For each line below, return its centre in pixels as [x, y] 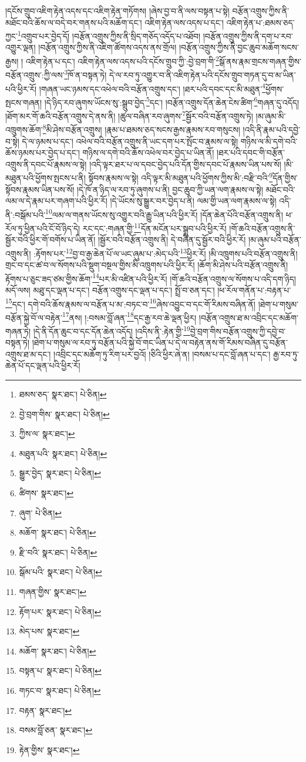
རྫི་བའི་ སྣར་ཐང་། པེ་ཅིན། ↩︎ [58, 552]
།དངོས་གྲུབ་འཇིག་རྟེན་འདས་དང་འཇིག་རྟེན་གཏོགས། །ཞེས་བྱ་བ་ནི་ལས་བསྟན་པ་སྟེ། [117, 11]
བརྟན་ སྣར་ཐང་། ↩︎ [46, 710]
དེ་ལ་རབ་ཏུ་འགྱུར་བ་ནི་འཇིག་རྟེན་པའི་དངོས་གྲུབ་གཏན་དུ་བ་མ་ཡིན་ [202, 74]
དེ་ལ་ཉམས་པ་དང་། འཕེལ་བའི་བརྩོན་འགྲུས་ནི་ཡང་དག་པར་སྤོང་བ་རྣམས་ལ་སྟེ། [130, 141]
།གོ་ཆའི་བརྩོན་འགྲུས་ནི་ [262, 228]
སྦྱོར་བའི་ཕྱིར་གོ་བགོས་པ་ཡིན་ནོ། [51, 240]
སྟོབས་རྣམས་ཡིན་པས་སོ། [40, 189]
